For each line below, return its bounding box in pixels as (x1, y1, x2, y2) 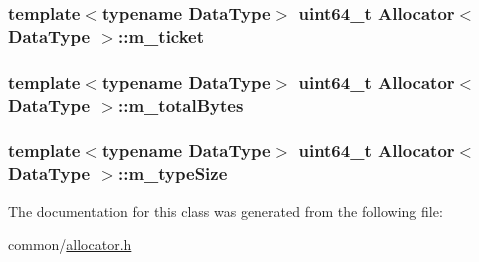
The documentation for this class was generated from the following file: (8, 200, 443, 221)
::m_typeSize (118, 161, 228, 186)
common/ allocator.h (8, 234, 132, 255)
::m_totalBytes (118, 92, 244, 117)
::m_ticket (118, 23, 205, 48)
